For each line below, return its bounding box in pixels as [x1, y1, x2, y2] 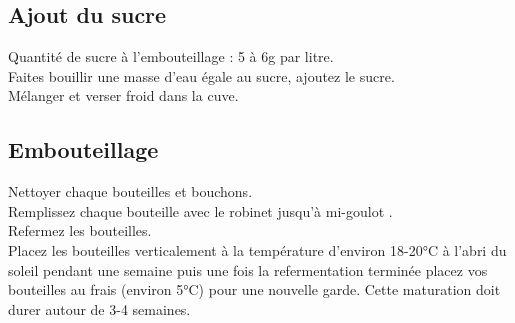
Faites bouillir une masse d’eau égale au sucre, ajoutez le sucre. [8, 65, 395, 86]
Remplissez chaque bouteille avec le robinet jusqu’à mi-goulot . [8, 200, 393, 221]
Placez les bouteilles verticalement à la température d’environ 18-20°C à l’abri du [8, 239, 507, 260]
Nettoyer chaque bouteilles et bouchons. [8, 181, 253, 202]
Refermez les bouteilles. [8, 220, 152, 241]
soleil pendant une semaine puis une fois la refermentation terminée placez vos [8, 259, 488, 280]
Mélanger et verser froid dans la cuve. [8, 85, 239, 106]
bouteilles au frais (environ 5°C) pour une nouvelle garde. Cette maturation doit [8, 279, 501, 300]
